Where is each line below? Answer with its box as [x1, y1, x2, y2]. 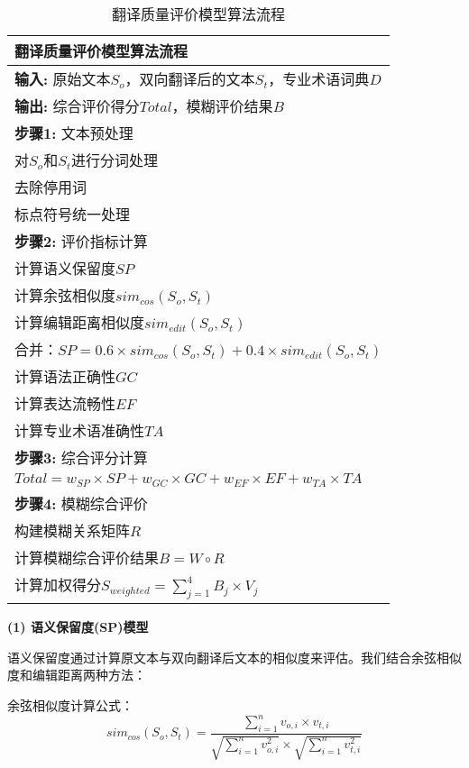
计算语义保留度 [14, 258, 116, 279]
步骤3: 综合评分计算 [14, 447, 148, 468]
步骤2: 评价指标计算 [14, 231, 148, 251]
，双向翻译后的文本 [124, 69, 255, 89]
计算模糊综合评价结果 [14, 546, 160, 568]
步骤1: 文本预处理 [14, 123, 133, 143]
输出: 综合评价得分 [14, 96, 140, 116]
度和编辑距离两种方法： [7, 665, 146, 684]
